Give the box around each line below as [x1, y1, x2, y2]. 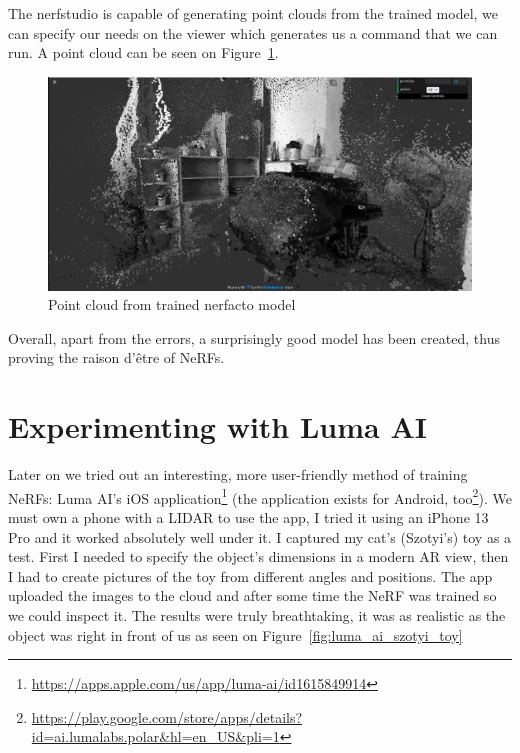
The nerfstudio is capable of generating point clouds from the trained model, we [8, 3, 499, 23]
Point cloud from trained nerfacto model [48, 294, 296, 315]
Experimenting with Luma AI [8, 406, 427, 447]
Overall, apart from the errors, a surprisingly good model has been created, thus [8, 327, 500, 348]
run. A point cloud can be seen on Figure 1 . [8, 42, 279, 63]
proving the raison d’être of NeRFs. [8, 347, 225, 368]
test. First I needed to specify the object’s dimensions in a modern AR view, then [8, 546, 509, 567]
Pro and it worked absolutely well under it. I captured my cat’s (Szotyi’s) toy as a [8, 526, 512, 547]
